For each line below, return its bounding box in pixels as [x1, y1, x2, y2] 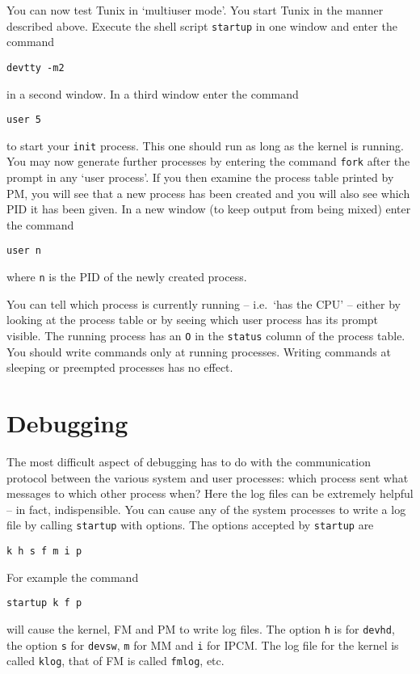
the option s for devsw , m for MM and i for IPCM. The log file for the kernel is [6, 636, 399, 653]
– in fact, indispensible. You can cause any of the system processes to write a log [6, 500, 406, 517]
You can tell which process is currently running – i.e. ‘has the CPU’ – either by [6, 295, 401, 312]
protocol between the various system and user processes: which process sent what [6, 469, 409, 486]
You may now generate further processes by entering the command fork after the [6, 153, 410, 170]
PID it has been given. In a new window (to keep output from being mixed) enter [6, 200, 411, 217]
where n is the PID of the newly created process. [6, 268, 247, 285]
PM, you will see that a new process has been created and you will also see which [6, 184, 410, 201]
